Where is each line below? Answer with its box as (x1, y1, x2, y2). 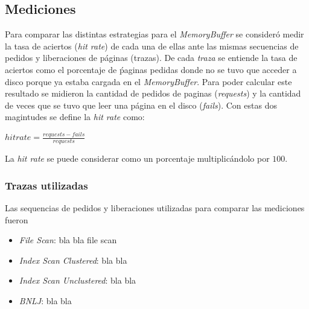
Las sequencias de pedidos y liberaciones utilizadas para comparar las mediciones (5, 201, 305, 214)
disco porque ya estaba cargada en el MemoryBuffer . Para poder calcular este (5, 75, 292, 88)
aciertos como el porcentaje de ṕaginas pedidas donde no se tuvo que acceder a (5, 63, 297, 75)
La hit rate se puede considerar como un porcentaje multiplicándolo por (5, 152, 270, 165)
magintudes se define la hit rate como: (5, 110, 145, 123)
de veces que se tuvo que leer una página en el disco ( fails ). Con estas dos (5, 98, 277, 111)
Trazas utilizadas (5, 177, 88, 193)
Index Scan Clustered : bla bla (19, 253, 127, 266)
